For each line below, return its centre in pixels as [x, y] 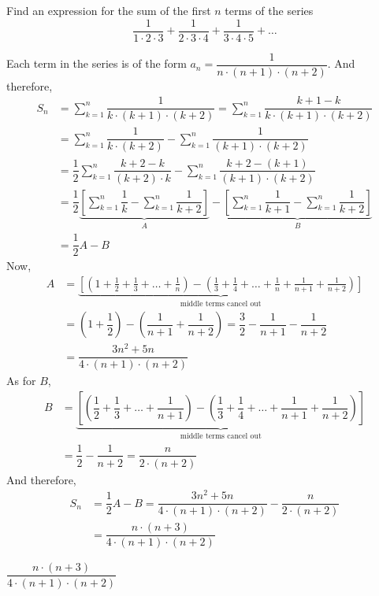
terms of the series [269, 10]
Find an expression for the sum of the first [109, 10]
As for [21, 381]
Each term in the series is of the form [97, 63]
